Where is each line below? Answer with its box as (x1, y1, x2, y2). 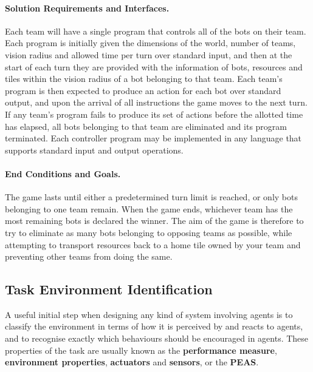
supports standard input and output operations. (5, 143, 184, 156)
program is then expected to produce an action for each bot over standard (5, 84, 281, 96)
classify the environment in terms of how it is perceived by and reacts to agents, (5, 320, 303, 333)
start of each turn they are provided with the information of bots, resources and (5, 60, 303, 73)
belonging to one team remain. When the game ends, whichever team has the (5, 202, 293, 215)
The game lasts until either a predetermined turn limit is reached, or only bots (5, 191, 298, 203)
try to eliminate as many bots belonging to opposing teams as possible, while (5, 226, 292, 238)
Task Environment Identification (5, 280, 213, 299)
